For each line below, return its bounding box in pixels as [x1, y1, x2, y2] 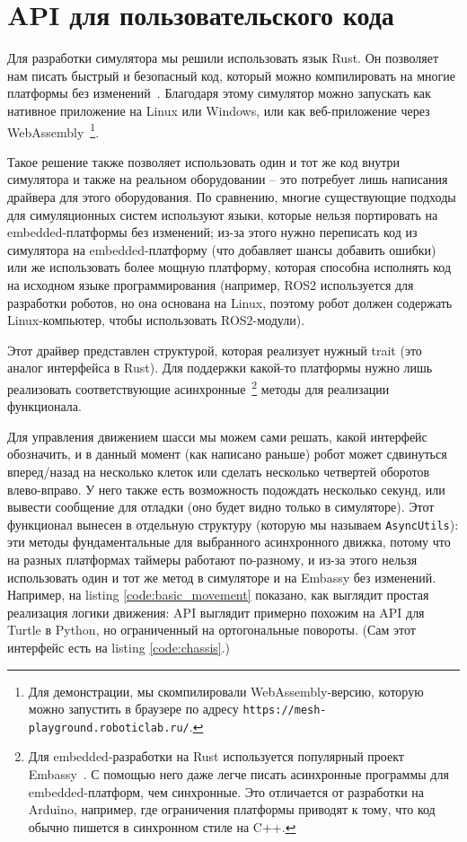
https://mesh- [242, 704, 327, 717]
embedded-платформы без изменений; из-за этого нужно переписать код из [7, 223, 418, 241]
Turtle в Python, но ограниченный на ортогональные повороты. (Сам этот [7, 620, 416, 639]
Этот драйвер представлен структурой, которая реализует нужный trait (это [7, 340, 422, 359]
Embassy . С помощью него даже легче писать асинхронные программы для [28, 765, 449, 783]
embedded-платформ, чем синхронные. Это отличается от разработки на [28, 782, 425, 801]
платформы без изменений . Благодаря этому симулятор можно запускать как [7, 83, 431, 102]
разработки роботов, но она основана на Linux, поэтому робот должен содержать [7, 293, 453, 311]
